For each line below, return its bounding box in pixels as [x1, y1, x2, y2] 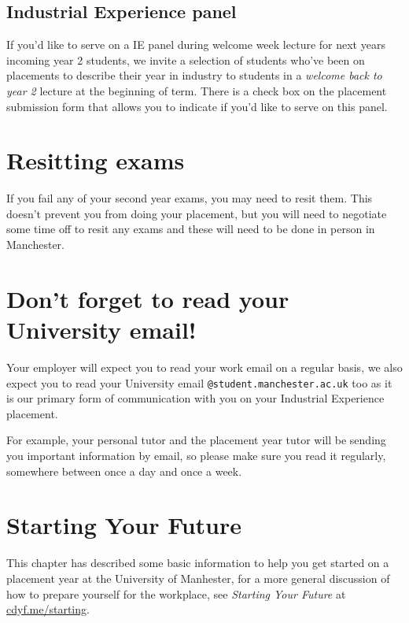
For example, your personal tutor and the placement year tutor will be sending [6, 432, 386, 448]
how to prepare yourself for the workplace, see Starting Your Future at [6, 585, 346, 602]
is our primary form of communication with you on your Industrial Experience [6, 390, 385, 406]
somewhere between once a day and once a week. [6, 462, 242, 479]
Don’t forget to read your [6, 282, 289, 314]
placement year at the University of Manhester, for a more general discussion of [6, 569, 390, 586]
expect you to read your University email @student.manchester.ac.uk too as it [6, 374, 392, 391]
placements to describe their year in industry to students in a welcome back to [6, 67, 382, 83]
